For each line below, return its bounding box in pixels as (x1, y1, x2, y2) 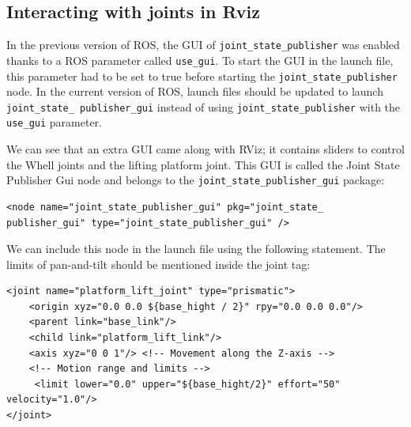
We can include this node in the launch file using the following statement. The (6, 240, 386, 257)
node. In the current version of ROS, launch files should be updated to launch (6, 83, 383, 100)
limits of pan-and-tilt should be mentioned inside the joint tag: (6, 255, 311, 272)
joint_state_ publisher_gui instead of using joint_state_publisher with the (6, 98, 401, 115)
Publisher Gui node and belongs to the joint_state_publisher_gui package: (6, 172, 385, 188)
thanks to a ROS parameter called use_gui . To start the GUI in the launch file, (6, 51, 394, 68)
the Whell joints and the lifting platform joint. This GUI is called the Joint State (6, 156, 400, 172)
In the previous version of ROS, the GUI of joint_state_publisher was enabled (6, 36, 400, 53)
